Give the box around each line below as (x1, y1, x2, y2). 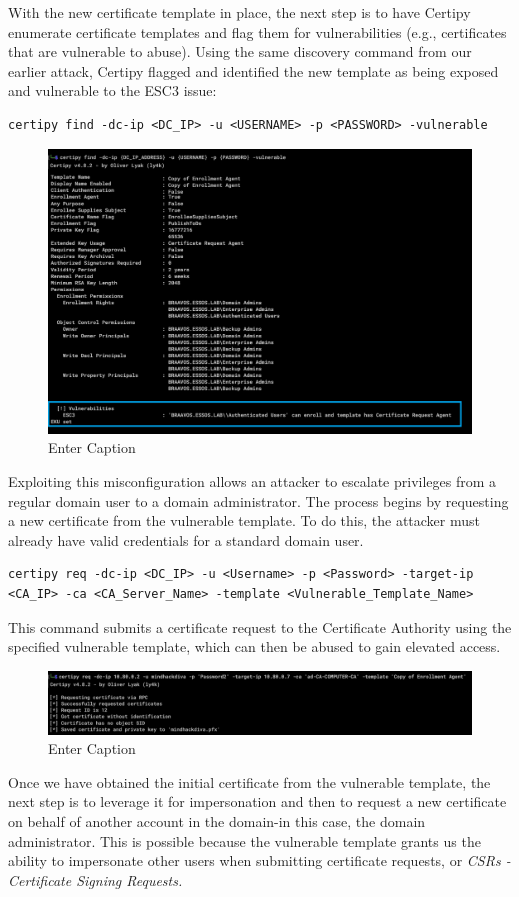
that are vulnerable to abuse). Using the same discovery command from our (8, 41, 472, 62)
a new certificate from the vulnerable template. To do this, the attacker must (8, 510, 480, 531)
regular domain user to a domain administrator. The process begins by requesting (8, 490, 509, 511)
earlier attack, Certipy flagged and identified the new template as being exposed (8, 60, 499, 81)
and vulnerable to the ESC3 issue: (8, 80, 217, 101)
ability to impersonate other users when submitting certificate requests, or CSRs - (8, 850, 511, 871)
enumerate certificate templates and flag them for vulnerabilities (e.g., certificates (8, 21, 507, 42)
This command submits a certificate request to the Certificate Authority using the (8, 616, 512, 637)
